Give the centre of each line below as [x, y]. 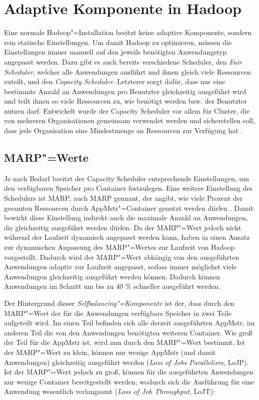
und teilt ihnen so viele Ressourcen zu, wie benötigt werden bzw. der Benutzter [125, 101]
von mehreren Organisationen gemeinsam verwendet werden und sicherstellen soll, [129, 120]
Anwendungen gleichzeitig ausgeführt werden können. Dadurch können [112, 276]
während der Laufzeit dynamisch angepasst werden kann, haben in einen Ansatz [127, 237]
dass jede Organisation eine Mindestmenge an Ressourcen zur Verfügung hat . [123, 130]
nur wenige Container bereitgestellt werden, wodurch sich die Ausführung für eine [129, 381]
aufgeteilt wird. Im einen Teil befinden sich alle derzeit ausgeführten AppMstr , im [129, 323]
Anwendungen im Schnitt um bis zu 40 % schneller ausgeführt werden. [112, 286]
